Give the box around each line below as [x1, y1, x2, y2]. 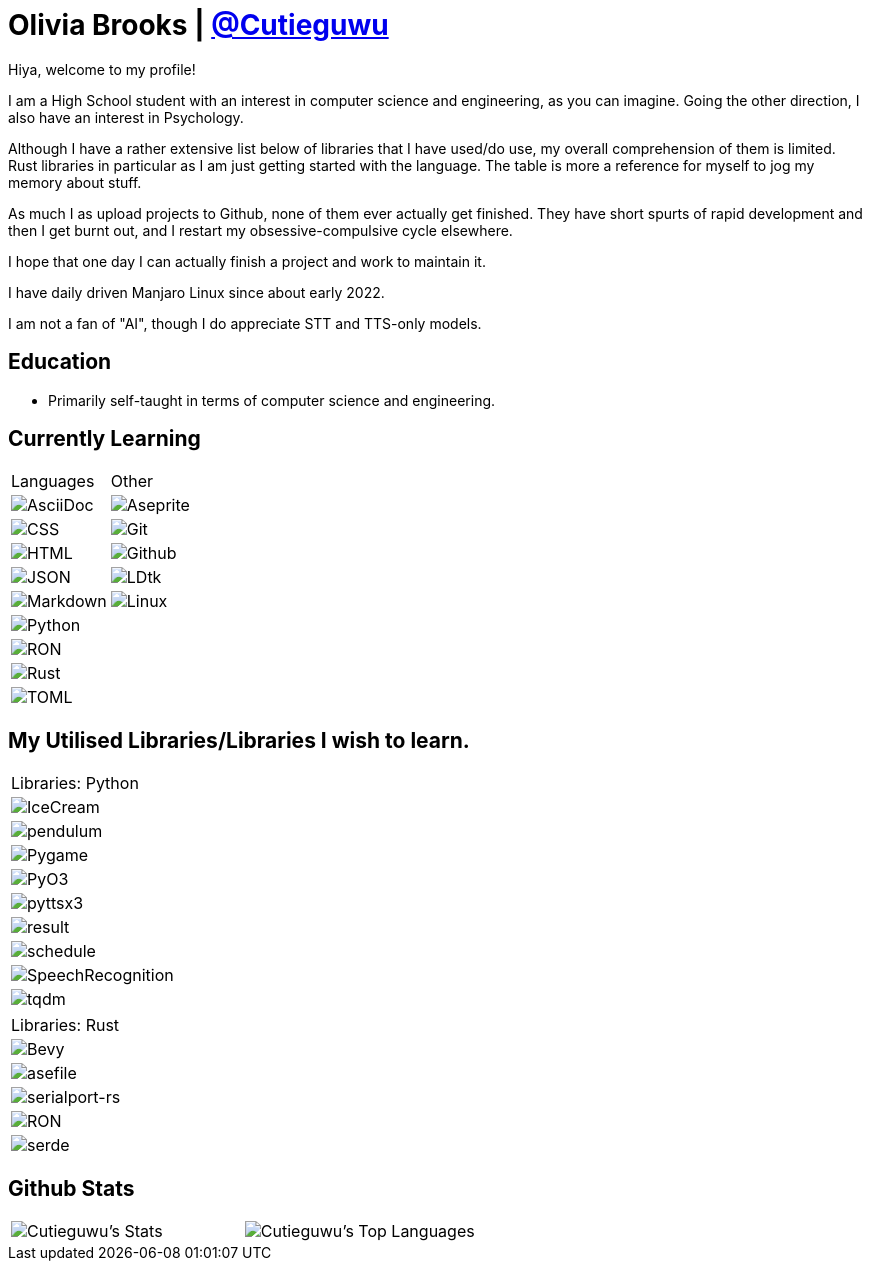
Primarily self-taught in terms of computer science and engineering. [48, 391, 496, 409]
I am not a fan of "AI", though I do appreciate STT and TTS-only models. [8, 314, 482, 332]
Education [8, 349, 112, 375]
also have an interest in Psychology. [8, 108, 244, 126]
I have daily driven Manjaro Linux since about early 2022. [8, 283, 385, 301]
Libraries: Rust [11, 1015, 120, 1036]
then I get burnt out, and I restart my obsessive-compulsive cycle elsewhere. [8, 221, 513, 239]
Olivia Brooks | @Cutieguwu [8, 8, 389, 42]
